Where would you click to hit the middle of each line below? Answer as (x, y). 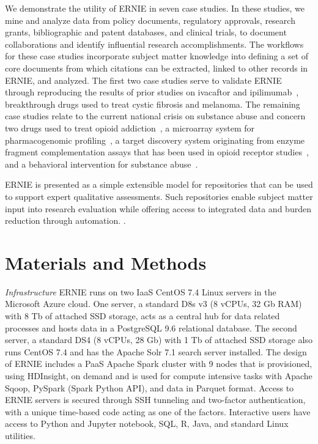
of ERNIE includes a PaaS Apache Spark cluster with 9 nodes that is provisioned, (159, 364)
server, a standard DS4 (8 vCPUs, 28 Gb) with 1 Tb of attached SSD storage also (159, 340)
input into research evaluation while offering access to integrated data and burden (158, 208)
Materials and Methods (106, 262)
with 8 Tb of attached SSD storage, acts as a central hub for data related (142, 316)
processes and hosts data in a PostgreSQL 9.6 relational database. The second (151, 327)
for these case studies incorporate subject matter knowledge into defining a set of (157, 56)
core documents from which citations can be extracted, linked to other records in (157, 68)
